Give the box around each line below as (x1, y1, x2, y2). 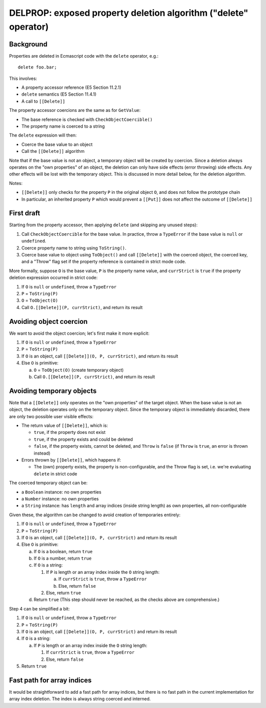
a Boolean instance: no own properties (21, 489, 101, 495)
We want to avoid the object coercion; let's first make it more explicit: (9, 330, 150, 336)
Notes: (9, 180, 23, 186)
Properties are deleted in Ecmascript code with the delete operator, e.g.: (9, 53, 159, 59)
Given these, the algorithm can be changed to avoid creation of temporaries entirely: (9, 512, 181, 518)
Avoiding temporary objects (9, 387, 97, 395)
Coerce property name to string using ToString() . (21, 245, 127, 251)
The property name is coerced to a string (21, 123, 105, 129)
